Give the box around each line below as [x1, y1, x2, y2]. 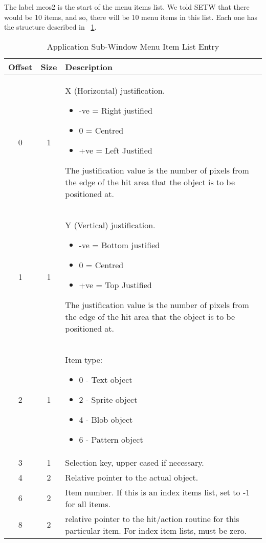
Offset [8, 60, 33, 73]
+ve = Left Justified [79, 144, 152, 156]
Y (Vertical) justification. [65, 219, 156, 231]
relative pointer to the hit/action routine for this [65, 512, 239, 525]
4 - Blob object [79, 413, 133, 425]
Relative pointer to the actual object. [65, 471, 198, 483]
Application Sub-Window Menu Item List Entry [47, 40, 219, 52]
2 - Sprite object [79, 393, 138, 405]
